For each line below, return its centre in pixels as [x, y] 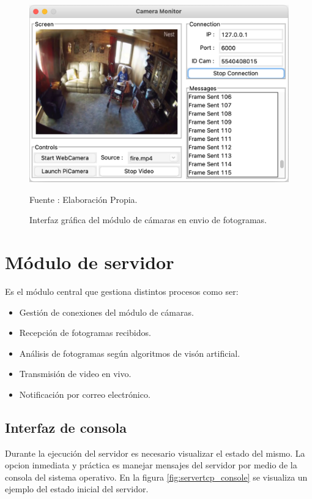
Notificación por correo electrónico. [85, 394]
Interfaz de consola [66, 427]
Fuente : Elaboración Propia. [84, 199]
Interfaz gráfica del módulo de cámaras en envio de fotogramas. [148, 220]
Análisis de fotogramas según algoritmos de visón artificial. [130, 353]
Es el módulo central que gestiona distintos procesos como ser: [122, 291]
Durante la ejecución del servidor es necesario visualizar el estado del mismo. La [155, 453]
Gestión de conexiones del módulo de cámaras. [106, 312]
